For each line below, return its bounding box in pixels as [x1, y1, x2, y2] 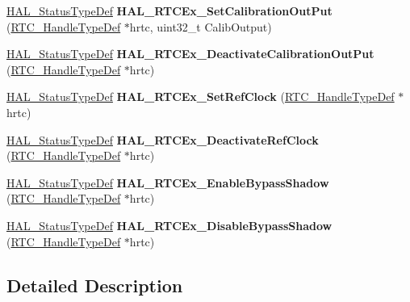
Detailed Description [6, 272, 183, 297]
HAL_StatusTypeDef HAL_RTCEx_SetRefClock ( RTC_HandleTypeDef [6, 88, 395, 105]
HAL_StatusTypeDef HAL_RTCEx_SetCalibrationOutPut [6, 2, 333, 19]
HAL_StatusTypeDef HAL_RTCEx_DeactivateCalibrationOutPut [6, 45, 374, 62]
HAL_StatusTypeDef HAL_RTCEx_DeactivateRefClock [6, 131, 319, 148]
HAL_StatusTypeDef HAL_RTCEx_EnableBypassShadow [6, 174, 329, 191]
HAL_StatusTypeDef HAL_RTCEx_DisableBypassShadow [6, 216, 333, 233]
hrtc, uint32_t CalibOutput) [129, 18, 272, 35]
